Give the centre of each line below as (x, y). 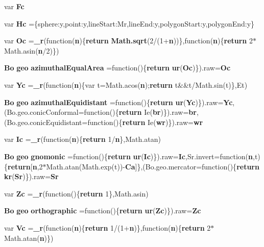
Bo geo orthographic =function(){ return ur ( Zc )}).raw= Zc (103, 211)
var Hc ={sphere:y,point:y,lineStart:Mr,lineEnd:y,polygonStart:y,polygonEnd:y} (129, 23)
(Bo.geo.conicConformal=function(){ (62, 112)
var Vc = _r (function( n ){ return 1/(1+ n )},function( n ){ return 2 (107, 227)
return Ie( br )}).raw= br (158, 112)
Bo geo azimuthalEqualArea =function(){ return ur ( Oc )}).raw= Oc (117, 68)
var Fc (14, 6)
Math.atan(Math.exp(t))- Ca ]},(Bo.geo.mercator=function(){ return (153, 166)
